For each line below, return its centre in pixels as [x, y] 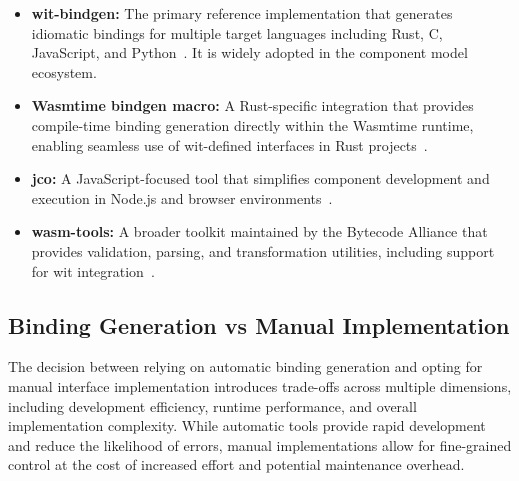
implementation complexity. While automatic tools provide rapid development [247, 425]
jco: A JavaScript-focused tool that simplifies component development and [260, 178]
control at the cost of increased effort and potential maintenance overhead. [236, 464]
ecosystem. [64, 71]
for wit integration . [93, 270]
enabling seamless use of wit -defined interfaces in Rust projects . [229, 144]
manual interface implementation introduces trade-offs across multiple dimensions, [260, 385]
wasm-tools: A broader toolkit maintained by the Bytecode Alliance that [259, 231]
